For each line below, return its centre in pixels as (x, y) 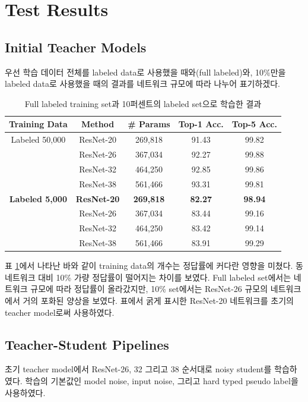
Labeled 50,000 (38, 139)
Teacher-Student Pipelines (87, 344)
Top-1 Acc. (201, 124)
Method (98, 124)
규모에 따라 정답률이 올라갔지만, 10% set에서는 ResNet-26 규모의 (149, 289)
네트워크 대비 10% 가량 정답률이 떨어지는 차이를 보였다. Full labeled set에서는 (148, 277)
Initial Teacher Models (76, 47)
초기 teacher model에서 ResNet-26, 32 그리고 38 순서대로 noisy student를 (138, 369)
